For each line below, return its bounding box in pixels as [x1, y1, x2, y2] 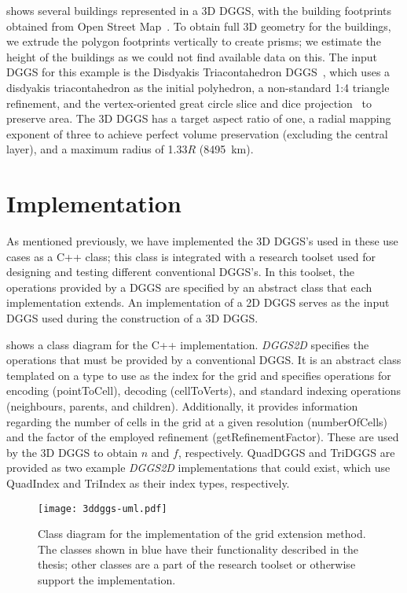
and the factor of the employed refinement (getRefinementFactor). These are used [6, 429, 399, 445]
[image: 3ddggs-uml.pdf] [38, 503, 167, 514]
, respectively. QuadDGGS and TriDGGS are [178, 444, 395, 460]
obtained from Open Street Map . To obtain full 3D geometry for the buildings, [6, 17, 391, 34]
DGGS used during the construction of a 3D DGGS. [6, 310, 258, 326]
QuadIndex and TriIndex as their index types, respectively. [6, 474, 290, 491]
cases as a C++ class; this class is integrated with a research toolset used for [6, 248, 376, 264]
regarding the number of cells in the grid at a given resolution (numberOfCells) [6, 413, 388, 429]
